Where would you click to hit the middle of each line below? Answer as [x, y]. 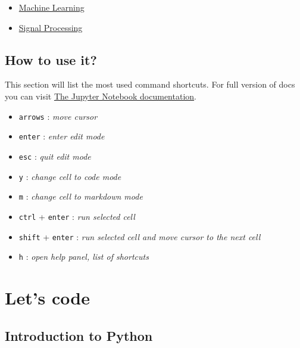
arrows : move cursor [58, 116]
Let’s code [47, 298]
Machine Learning [51, 7]
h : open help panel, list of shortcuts [84, 257]
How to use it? [51, 59]
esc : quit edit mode [55, 156]
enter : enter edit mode [62, 136]
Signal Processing [51, 27]
